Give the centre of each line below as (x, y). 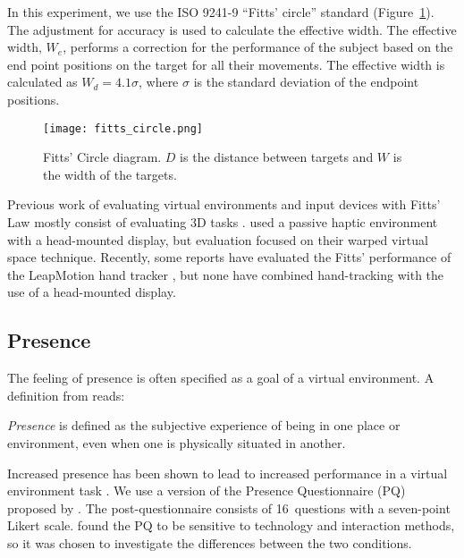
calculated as (42, 82)
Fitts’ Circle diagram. (102, 157)
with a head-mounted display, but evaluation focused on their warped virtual (218, 239)
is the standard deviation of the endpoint (306, 82)
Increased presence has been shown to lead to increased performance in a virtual (228, 473)
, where (158, 82)
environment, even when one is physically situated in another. (177, 442)
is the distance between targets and (277, 157)
